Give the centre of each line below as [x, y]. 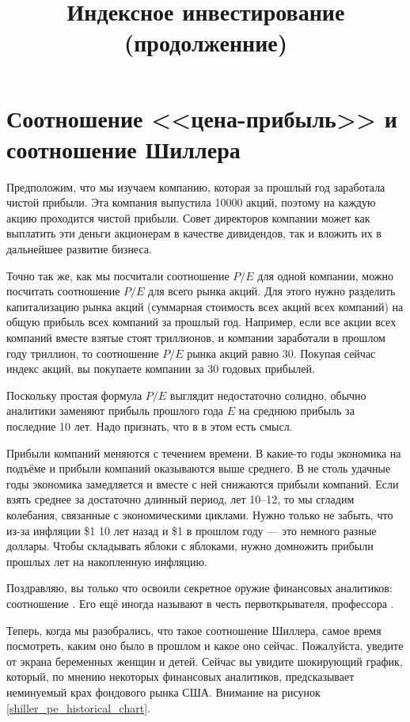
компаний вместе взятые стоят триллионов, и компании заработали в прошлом [196, 338]
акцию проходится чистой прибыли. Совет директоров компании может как [188, 217]
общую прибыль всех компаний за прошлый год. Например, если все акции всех [201, 322]
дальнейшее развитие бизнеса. [79, 249]
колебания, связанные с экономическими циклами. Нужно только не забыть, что [200, 514]
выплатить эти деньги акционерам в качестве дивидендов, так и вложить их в [194, 233]
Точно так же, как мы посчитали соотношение [118, 275]
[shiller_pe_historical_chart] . [78, 707]
